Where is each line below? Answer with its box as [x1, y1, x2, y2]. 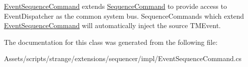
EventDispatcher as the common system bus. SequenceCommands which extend [4, 10, 244, 21]
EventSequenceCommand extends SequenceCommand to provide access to [4, 1, 227, 11]
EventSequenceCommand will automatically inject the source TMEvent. [4, 20, 221, 31]
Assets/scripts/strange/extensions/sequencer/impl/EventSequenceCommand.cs [4, 53, 242, 64]
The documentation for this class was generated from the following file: [4, 36, 218, 47]
